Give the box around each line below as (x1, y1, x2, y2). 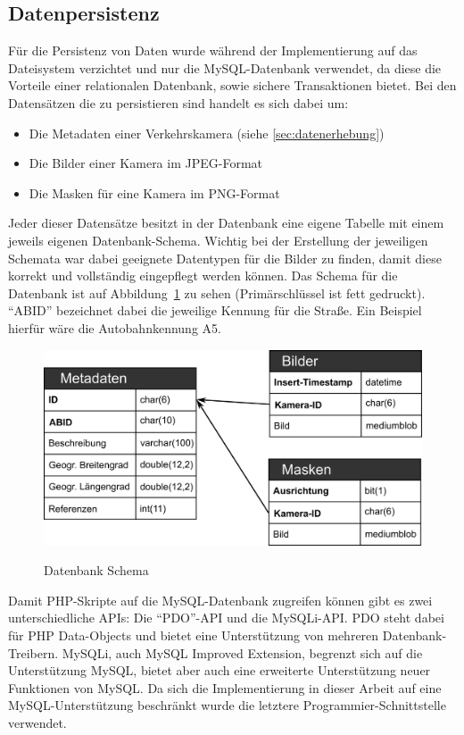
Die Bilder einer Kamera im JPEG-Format (29, 154, 262, 172)
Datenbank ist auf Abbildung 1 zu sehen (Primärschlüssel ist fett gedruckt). (8, 283, 426, 302)
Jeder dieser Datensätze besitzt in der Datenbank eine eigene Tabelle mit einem (8, 213, 444, 232)
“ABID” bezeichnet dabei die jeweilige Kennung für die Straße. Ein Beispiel (8, 301, 422, 320)
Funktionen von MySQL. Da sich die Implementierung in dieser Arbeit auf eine (8, 678, 442, 697)
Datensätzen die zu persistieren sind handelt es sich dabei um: (8, 93, 349, 112)
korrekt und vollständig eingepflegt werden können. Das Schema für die (8, 266, 398, 285)
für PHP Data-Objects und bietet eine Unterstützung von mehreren (8, 625, 379, 644)
